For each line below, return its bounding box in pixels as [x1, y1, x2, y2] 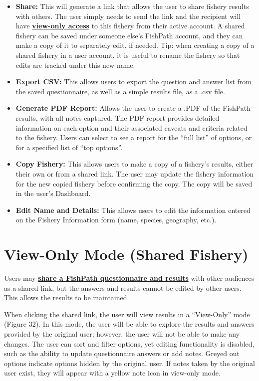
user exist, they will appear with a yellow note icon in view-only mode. [4, 368, 221, 378]
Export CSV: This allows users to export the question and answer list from [15, 76, 252, 87]
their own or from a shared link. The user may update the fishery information [15, 168, 254, 179]
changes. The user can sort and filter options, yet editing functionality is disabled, [4, 338, 255, 349]
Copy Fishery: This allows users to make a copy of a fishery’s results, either [15, 159, 254, 169]
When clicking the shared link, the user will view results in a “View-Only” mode [4, 309, 250, 319]
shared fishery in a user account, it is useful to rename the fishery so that [15, 49, 240, 60]
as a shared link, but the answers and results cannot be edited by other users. [4, 282, 242, 293]
